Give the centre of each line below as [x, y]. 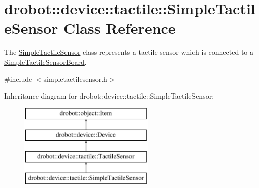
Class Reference [120, 28]
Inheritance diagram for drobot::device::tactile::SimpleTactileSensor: [109, 96]
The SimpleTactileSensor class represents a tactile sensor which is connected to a [129, 52]
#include [18, 79]
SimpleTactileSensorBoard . [45, 62]
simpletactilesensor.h [75, 79]
